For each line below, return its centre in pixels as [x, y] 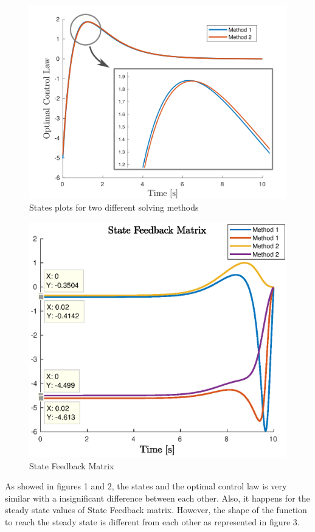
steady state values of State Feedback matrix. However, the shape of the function [156, 510]
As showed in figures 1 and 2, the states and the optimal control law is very [146, 486]
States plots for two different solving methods [114, 207]
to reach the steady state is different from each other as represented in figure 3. [152, 521]
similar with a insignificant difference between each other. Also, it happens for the [157, 498]
